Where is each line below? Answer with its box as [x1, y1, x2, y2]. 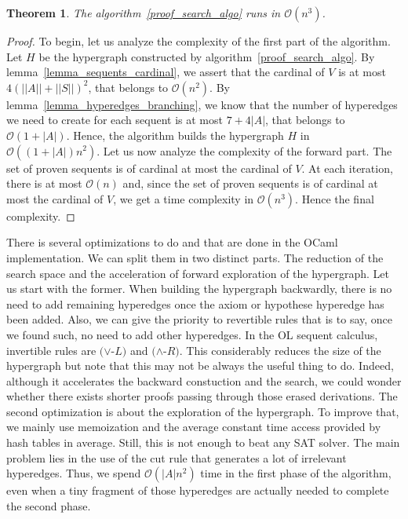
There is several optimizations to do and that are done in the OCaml [6, 234, 338, 250]
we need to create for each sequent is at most [6, 111, 223, 128]
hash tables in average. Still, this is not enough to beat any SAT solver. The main [6, 434, 400, 451]
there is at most [6, 175, 82, 192]
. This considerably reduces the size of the [179, 342, 381, 358]
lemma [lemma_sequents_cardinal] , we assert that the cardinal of [6, 64, 325, 80]
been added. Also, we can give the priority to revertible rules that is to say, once [6, 311, 393, 327]
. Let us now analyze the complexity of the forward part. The [97, 142, 392, 159]
